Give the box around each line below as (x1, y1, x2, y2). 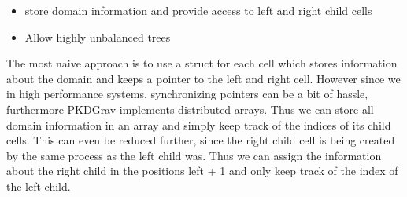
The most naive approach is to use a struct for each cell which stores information (6, 55, 398, 71)
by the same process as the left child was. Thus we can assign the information (6, 147, 382, 163)
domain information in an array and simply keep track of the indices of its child (6, 116, 391, 133)
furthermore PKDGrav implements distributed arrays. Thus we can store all (6, 100, 374, 117)
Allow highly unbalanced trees (24, 28, 171, 45)
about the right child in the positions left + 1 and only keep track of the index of (6, 162, 398, 179)
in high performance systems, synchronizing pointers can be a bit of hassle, (6, 86, 368, 102)
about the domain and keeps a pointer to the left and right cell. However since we (6, 70, 401, 86)
